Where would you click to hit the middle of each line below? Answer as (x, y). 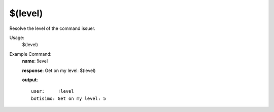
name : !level (35, 61)
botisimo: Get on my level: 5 (69, 98)
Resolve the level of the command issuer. (53, 28)
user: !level (53, 91)
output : (30, 80)
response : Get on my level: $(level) (59, 70)
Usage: (17, 38)
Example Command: (30, 54)
